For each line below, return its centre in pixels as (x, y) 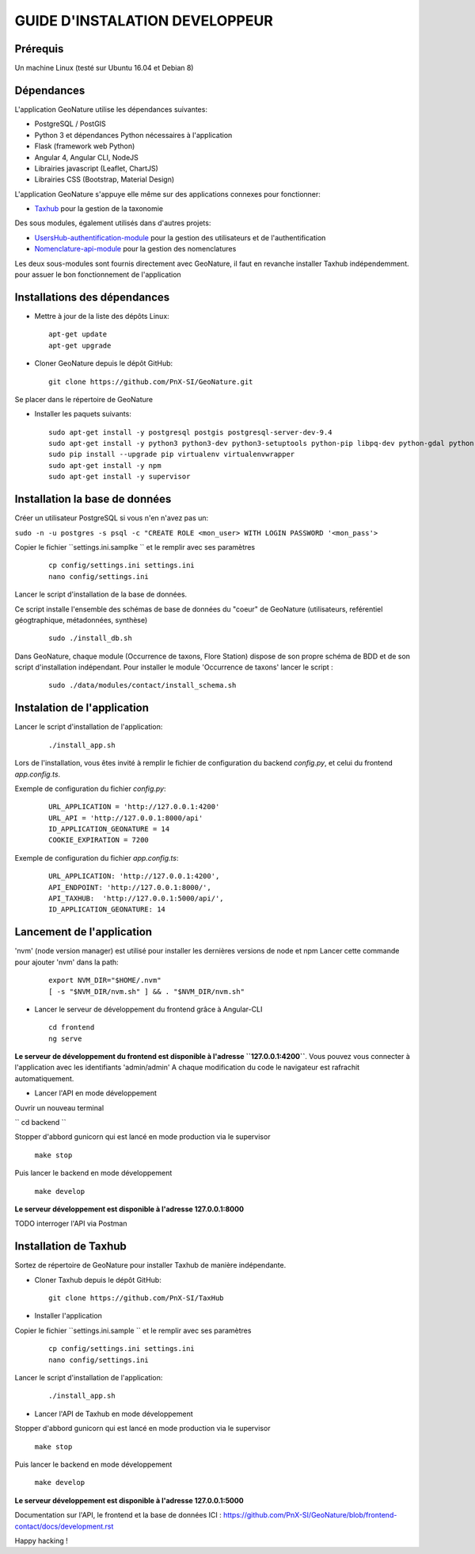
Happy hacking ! (41, 1541)
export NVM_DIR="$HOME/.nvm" (105, 980)
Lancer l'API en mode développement (96, 1093)
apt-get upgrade (80, 345)
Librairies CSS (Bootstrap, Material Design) (104, 179)
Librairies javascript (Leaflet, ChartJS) (96, 168)
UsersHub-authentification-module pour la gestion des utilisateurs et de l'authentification (180, 237)
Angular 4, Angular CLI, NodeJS (86, 157)
